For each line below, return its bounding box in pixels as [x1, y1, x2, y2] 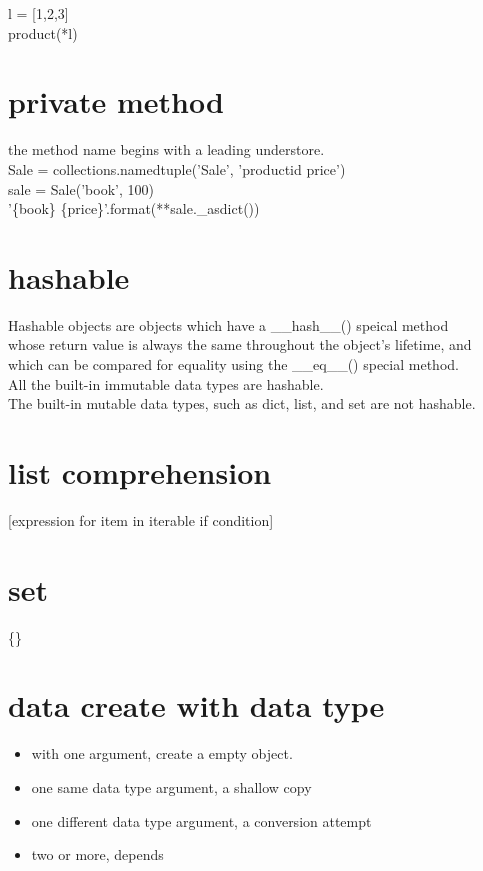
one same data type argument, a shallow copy [31, 776, 312, 797]
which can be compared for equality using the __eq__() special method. [8, 354, 459, 374]
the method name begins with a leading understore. [8, 139, 325, 160]
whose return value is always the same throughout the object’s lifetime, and [8, 334, 472, 355]
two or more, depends [31, 844, 164, 865]
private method [8, 81, 224, 122]
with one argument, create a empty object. [31, 743, 293, 764]
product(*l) [8, 22, 78, 43]
